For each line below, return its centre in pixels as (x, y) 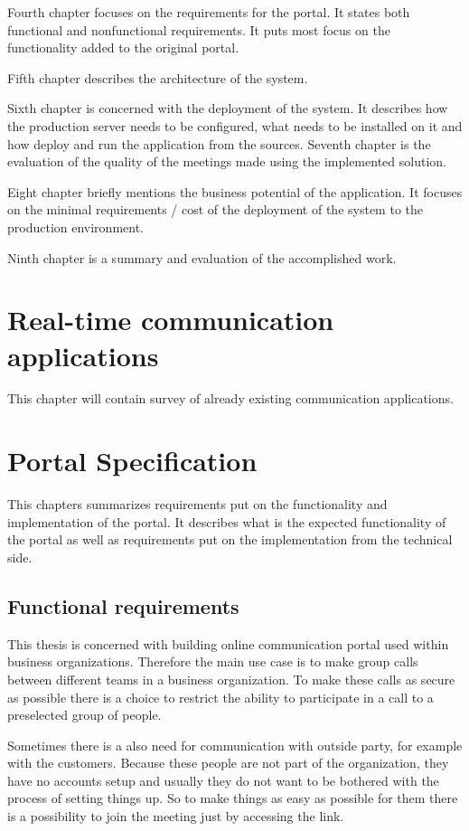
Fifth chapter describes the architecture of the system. (158, 77)
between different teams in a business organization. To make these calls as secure (231, 679)
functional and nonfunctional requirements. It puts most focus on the (199, 29)
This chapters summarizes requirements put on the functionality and (197, 504)
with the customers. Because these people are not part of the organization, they (228, 763)
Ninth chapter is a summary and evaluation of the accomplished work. (202, 257)
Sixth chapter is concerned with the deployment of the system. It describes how (228, 108)
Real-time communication (171, 320)
